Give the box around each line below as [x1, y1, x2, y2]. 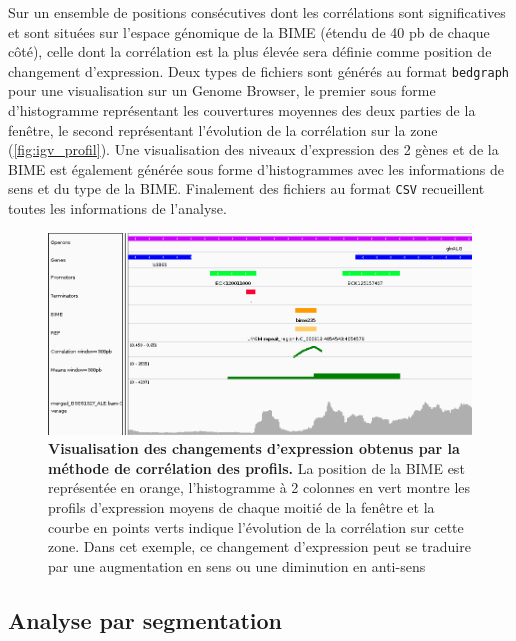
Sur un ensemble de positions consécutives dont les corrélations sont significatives [8, 2, 506, 22]
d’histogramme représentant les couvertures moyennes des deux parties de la [8, 100, 476, 121]
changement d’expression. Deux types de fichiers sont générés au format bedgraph [8, 60, 509, 81]
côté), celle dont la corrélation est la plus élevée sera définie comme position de [8, 41, 492, 62]
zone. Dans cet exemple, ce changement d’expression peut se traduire [48, 536, 471, 557]
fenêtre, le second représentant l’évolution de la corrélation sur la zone [8, 119, 438, 140]
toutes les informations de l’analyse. [8, 198, 227, 219]
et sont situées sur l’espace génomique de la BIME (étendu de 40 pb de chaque [8, 21, 490, 42]
